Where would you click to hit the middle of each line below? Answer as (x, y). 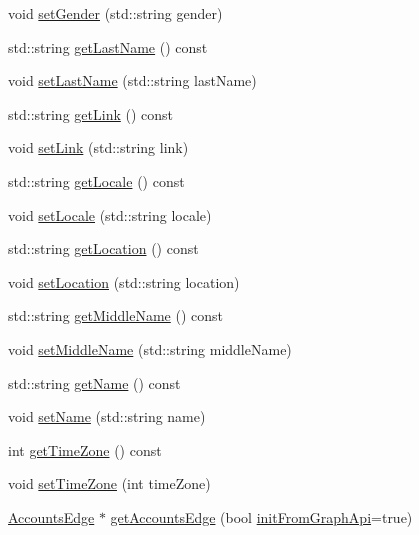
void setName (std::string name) (107, 416)
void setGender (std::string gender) (115, 13)
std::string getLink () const (90, 113)
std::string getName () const (94, 382)
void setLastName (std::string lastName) (132, 80)
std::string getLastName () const (108, 46)
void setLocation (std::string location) (124, 281)
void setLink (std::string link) (98, 147)
